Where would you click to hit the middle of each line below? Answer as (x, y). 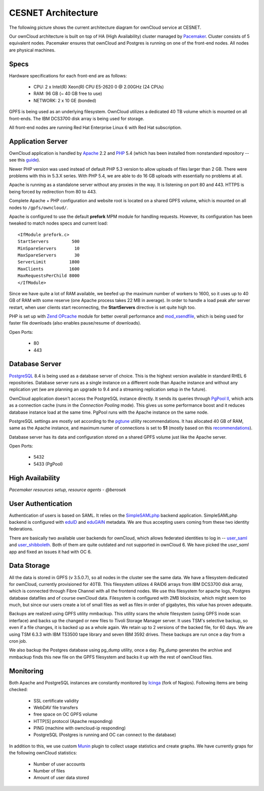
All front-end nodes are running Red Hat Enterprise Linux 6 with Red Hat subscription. (95, 127)
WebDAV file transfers (56, 707)
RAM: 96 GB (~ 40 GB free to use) (68, 93)
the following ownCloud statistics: (43, 753)
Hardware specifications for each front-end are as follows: (68, 75)
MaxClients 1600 (49, 269)
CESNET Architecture (54, 13)
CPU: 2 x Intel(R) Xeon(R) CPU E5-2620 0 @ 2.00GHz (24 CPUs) (99, 87)
